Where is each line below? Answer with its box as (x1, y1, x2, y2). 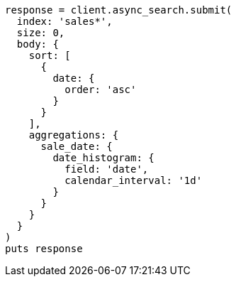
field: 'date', (64, 163, 149, 175)
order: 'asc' (64, 84, 137, 95)
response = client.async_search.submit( (5, 4, 232, 16)
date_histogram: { (52, 152, 154, 163)
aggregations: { (28, 129, 119, 141)
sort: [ (28, 50, 71, 61)
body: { (16, 38, 59, 50)
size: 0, (16, 27, 65, 38)
